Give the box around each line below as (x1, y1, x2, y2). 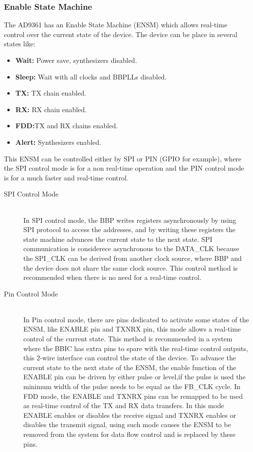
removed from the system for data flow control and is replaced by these (23, 429, 236, 439)
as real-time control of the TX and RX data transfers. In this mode (23, 400, 224, 411)
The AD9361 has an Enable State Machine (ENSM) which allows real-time (4, 20, 227, 30)
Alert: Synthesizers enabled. (15, 137, 101, 147)
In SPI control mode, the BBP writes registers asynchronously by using (23, 215, 236, 225)
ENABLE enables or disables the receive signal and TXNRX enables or (23, 410, 236, 420)
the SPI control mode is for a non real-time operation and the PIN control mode (4, 163, 244, 173)
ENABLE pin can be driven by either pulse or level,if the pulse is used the (23, 372, 246, 382)
